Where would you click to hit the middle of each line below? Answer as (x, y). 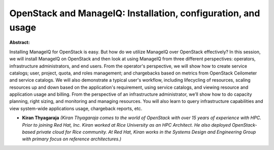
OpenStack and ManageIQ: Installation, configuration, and (135, 13)
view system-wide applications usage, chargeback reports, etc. (76, 108)
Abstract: (20, 43)
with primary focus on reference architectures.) (72, 139)
